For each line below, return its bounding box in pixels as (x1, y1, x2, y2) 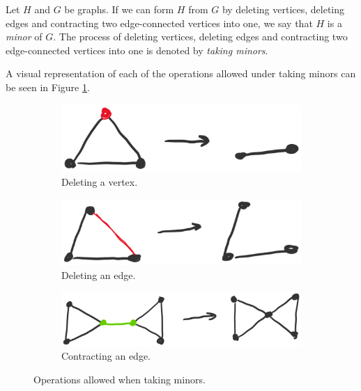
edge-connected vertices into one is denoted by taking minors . (6, 42, 268, 57)
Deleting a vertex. (61, 174, 138, 189)
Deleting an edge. (61, 267, 136, 282)
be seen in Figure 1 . (6, 79, 90, 94)
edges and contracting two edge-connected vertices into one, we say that (6, 15, 313, 30)
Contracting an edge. (61, 349, 151, 363)
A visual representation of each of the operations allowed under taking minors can (6, 66, 356, 81)
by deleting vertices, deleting (222, 2, 345, 16)
